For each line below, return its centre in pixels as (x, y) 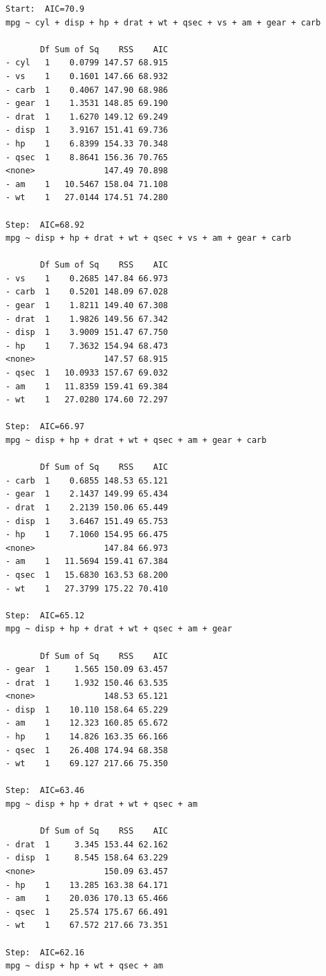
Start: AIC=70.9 (45, 9)
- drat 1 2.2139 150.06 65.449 (87, 507)
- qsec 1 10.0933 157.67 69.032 (87, 373)
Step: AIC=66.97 (45, 427)
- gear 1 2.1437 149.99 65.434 (87, 494)
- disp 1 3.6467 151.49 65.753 (87, 521)
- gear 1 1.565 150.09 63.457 (87, 670)
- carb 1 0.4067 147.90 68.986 (87, 90)
